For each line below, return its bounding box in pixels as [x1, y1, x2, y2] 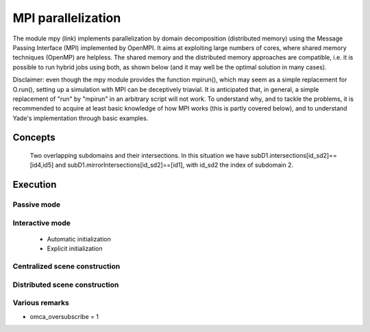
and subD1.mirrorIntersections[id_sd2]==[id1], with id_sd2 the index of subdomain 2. [55, 161, 294, 169]
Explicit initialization [47, 244, 103, 253]
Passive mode [12, 200, 61, 209]
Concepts [12, 132, 56, 143]
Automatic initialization [47, 235, 111, 243]
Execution [12, 179, 57, 191]
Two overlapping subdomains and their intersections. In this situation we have [29, 152, 249, 160]
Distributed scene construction [12, 280, 119, 289]
